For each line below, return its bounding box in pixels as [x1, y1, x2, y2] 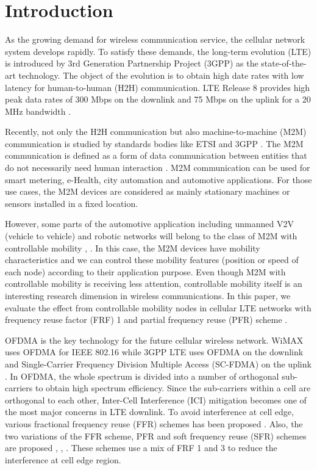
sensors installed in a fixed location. [5, 197, 138, 209]
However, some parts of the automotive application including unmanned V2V [5, 217, 294, 230]
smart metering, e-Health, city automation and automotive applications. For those [5, 173, 312, 186]
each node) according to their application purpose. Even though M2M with [5, 265, 286, 278]
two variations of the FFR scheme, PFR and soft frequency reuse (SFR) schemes [5, 429, 307, 442]
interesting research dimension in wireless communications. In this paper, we [5, 289, 291, 302]
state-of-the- [261, 57, 307, 70]
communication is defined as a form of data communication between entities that [5, 149, 307, 162]
